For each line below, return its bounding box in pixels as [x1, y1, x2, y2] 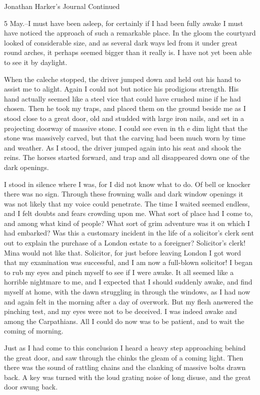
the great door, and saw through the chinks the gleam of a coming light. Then [4, 352, 243, 362]
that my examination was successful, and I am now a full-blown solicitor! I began [4, 257, 253, 267]
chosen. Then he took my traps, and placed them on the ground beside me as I [4, 103, 246, 113]
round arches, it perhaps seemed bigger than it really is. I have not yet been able [4, 47, 252, 57]
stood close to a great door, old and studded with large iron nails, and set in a [4, 112, 244, 123]
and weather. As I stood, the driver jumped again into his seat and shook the [4, 142, 241, 152]
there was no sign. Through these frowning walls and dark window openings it [4, 188, 243, 199]
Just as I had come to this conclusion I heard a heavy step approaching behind [4, 342, 246, 352]
